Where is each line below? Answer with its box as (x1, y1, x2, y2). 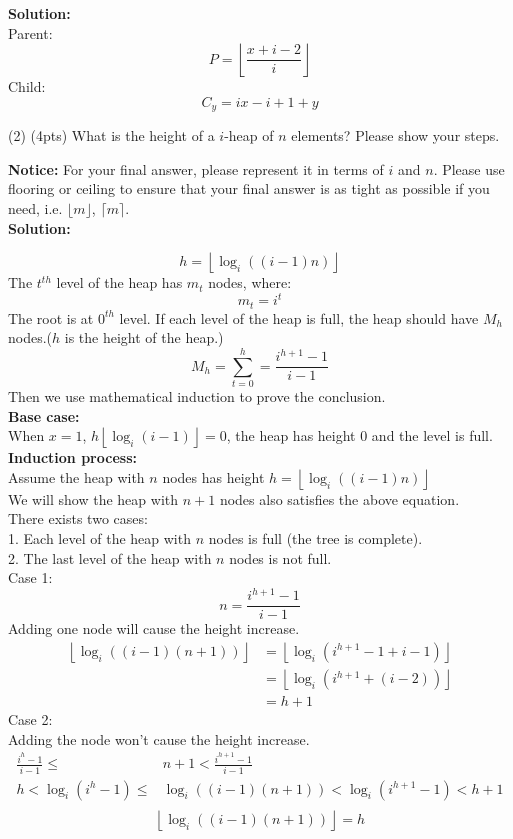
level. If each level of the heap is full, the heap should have (119, 307, 479, 328)
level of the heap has (56, 272, 183, 293)
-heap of (224, 125, 274, 146)
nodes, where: (208, 272, 292, 293)
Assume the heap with (8, 466, 145, 487)
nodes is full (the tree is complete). (208, 528, 423, 549)
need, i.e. (8, 198, 63, 219)
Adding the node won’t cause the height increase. (8, 728, 310, 749)
